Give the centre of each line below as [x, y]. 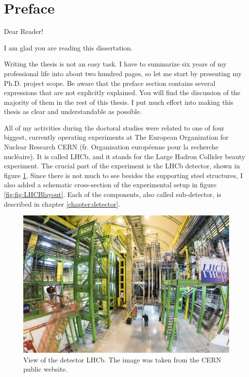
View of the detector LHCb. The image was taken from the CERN [122, 359]
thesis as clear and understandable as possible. [73, 111]
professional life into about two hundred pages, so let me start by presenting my [123, 73]
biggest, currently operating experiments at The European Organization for [116, 137]
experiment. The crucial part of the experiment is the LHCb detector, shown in [122, 166]
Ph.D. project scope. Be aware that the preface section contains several [110, 83]
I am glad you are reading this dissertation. [68, 47]
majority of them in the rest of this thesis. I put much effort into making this [119, 102]
